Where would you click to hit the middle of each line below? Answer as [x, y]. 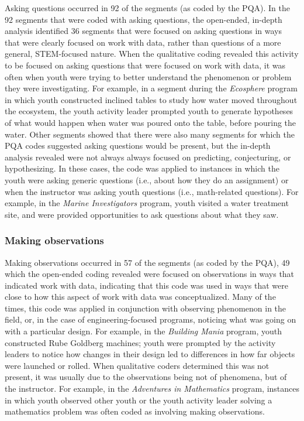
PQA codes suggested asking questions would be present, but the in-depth [138, 146]
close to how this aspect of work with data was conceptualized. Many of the [140, 297]
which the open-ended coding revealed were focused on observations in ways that [150, 274]
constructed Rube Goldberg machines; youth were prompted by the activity [140, 342]
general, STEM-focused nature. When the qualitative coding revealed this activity [152, 54]
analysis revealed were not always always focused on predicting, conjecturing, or [148, 157]
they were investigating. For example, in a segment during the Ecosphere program [151, 88]
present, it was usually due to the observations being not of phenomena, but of [146, 377]
